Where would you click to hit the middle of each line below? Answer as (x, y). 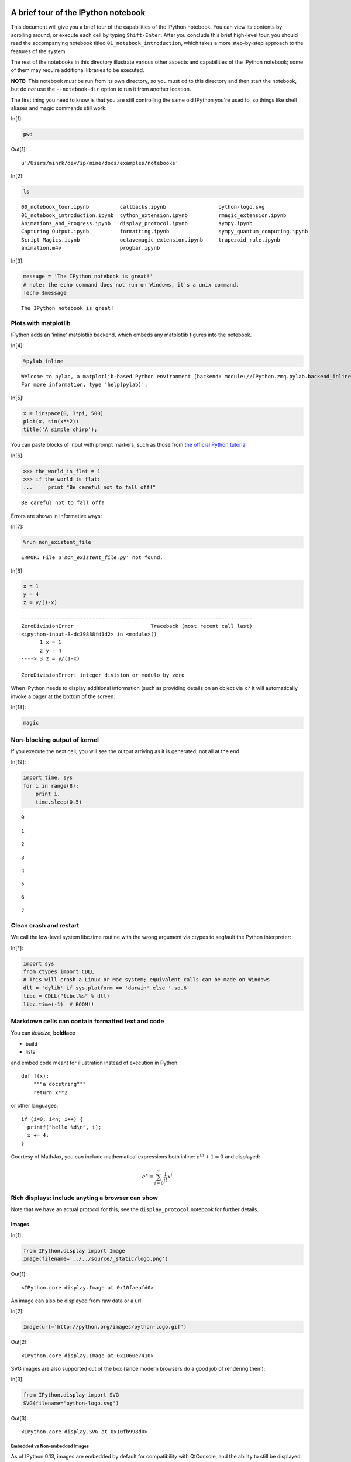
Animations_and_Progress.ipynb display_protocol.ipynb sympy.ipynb (137, 223)
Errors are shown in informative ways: (56, 516)
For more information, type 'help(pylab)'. (85, 385)
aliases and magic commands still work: (59, 108)
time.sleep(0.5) (58, 802)
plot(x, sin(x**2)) (51, 421)
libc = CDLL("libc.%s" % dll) (66, 996)
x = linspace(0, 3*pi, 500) (63, 413)
